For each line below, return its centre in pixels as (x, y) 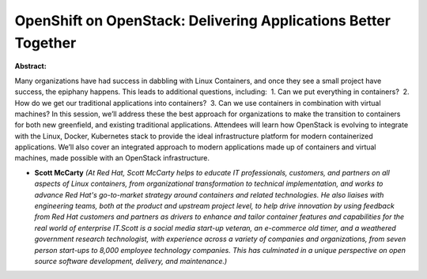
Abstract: (30, 66)
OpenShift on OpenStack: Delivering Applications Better (203, 21)
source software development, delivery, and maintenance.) (131, 261)
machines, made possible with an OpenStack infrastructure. (112, 158)
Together (45, 43)
